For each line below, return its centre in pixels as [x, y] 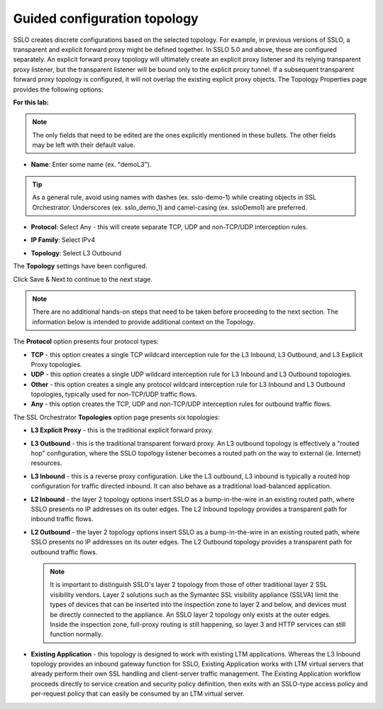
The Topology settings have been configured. [81, 266]
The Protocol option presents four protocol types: [86, 341]
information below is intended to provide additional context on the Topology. [144, 321]
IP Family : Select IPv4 [63, 240]
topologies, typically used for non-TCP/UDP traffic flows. [114, 395]
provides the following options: [58, 89]
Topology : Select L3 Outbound [76, 253]
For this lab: [31, 102]
